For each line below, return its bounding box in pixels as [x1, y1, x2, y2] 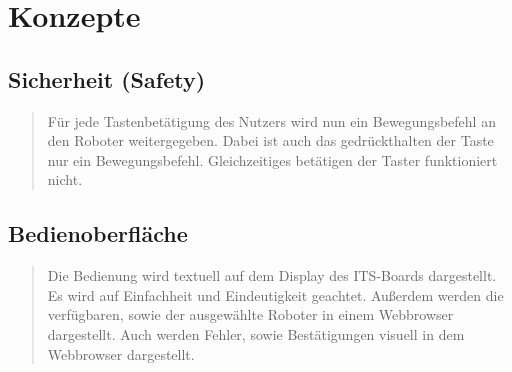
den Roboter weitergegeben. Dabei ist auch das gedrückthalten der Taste [47, 130, 494, 151]
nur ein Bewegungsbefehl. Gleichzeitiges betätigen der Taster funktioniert [47, 149, 498, 170]
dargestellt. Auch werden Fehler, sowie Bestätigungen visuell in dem [47, 323, 465, 344]
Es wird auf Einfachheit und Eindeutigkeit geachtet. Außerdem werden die [47, 284, 504, 305]
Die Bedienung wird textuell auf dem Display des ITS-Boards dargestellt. [47, 265, 497, 286]
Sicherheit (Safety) [8, 63, 206, 94]
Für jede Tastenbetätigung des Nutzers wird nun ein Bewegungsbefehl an [47, 110, 496, 131]
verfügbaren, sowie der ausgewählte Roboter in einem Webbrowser [47, 304, 454, 325]
